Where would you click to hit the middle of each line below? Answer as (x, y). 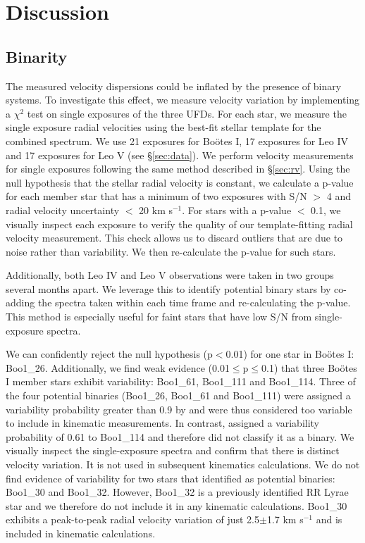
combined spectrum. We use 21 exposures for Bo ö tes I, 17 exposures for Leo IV (177, 141)
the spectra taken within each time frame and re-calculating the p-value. (194, 302)
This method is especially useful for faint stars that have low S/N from (159, 317)
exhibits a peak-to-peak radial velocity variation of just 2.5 (132, 519)
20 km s (156, 210)
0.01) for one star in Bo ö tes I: (290, 354)
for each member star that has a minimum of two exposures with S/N (156, 196)
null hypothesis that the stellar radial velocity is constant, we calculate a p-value (180, 182)
